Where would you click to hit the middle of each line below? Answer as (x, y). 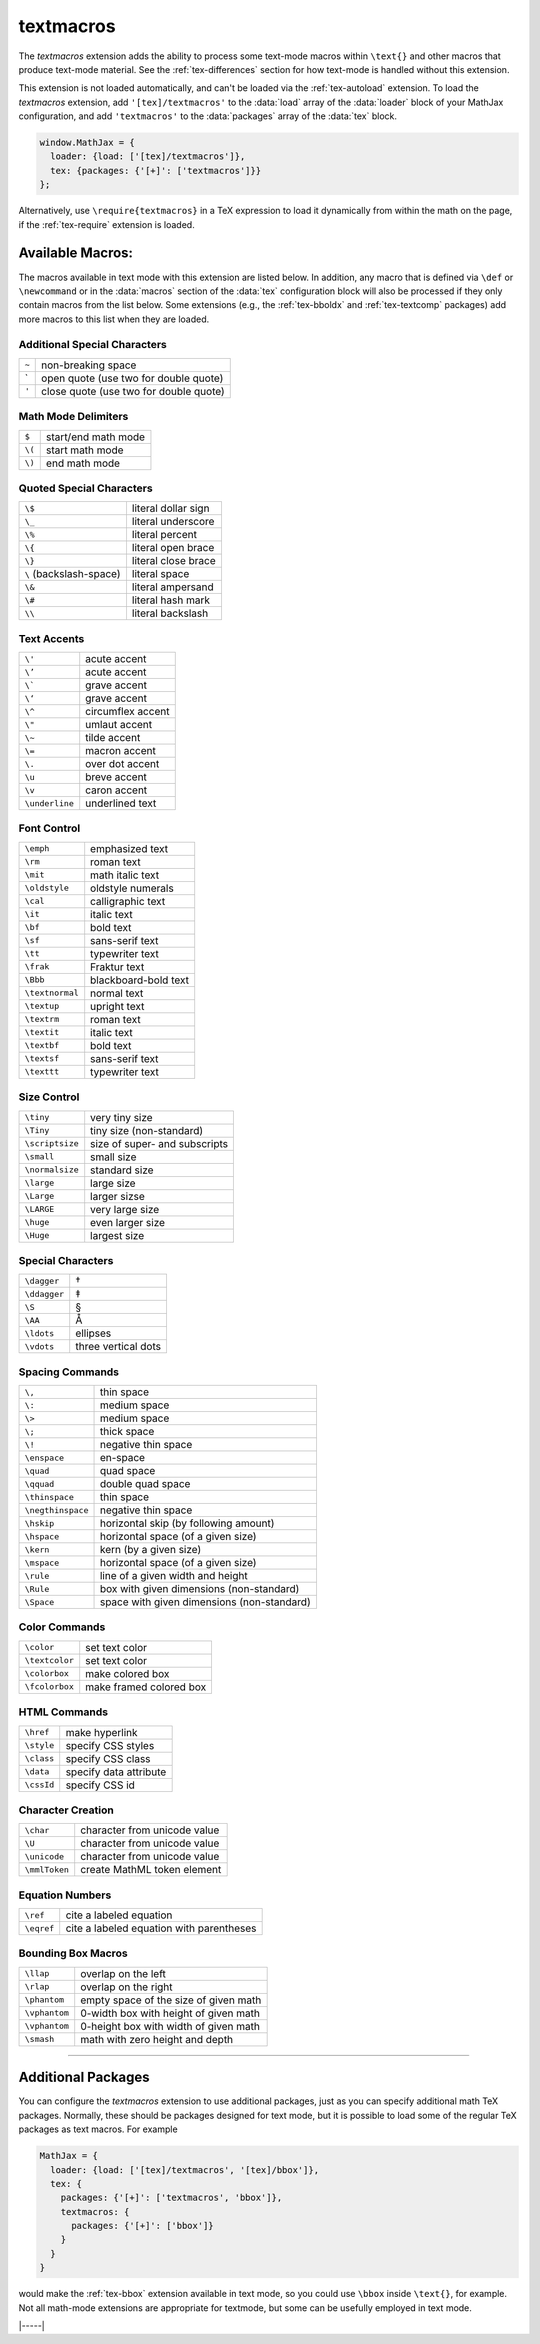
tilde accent (113, 738)
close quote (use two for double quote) (133, 391)
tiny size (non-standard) (147, 1130)
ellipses (93, 1333)
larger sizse (117, 1196)
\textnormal (51, 993)
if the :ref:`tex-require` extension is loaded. (106, 224)
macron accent (121, 751)
